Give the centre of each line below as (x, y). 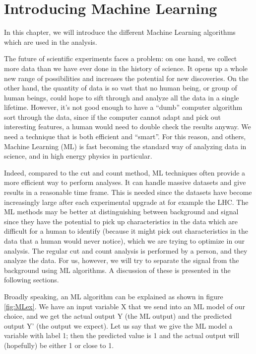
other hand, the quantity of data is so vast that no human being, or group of (121, 88)
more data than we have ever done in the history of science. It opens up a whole (126, 68)
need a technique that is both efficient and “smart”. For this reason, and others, (125, 136)
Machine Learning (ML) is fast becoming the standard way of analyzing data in (125, 146)
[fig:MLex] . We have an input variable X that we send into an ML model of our (125, 306)
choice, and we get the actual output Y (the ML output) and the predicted (118, 316)
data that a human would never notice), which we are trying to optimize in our (125, 241)
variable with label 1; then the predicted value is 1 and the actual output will (122, 335)
